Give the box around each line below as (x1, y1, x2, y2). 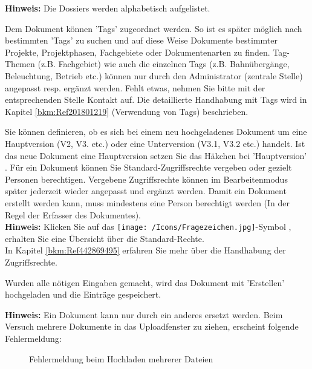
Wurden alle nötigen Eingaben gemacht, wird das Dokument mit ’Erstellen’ (5, 276, 285, 289)
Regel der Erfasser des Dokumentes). (5, 208, 141, 221)
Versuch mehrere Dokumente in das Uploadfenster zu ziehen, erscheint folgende (5, 320, 299, 333)
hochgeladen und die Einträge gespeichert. (5, 288, 161, 301)
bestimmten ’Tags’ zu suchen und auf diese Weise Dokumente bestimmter (5, 34, 278, 47)
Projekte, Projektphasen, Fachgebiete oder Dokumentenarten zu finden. (5, 45, 270, 58)
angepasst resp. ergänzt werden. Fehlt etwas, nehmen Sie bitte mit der (5, 81, 265, 94)
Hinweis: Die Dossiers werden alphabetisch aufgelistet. (5, 2, 210, 14)
